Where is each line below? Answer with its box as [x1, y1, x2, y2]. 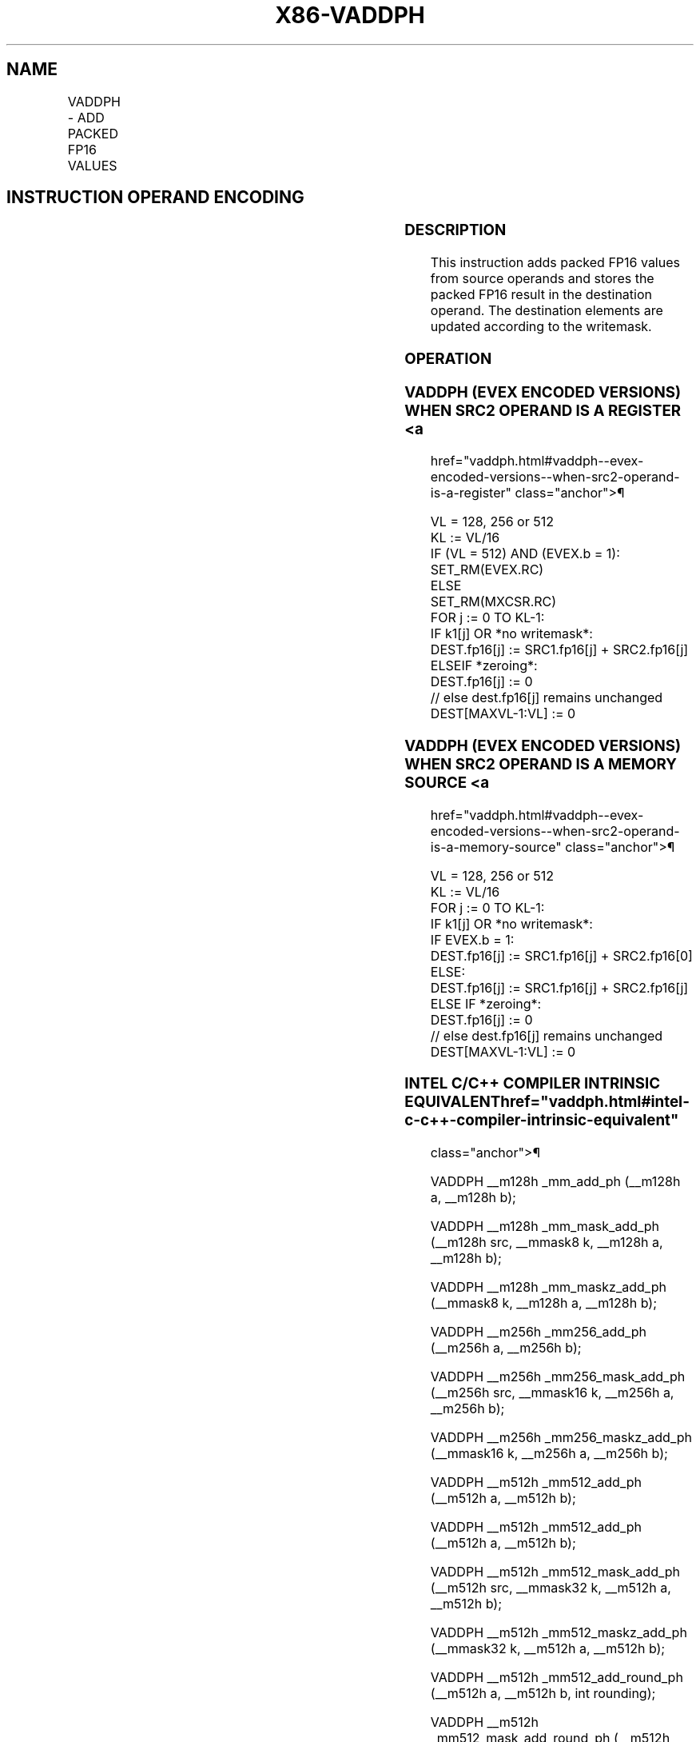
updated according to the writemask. [430, 318, 652, 335]
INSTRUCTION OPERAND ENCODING [6, 187, 304, 208]
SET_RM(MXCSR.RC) [430, 593, 557, 610]
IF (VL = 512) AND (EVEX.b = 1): [430, 545, 620, 562]
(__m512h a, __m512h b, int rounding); [430, 1685, 656, 1702]
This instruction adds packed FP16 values [430, 254, 680, 271]
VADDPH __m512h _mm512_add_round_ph [430, 1669, 683, 1686]
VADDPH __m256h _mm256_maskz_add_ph [430, 1429, 692, 1446]
